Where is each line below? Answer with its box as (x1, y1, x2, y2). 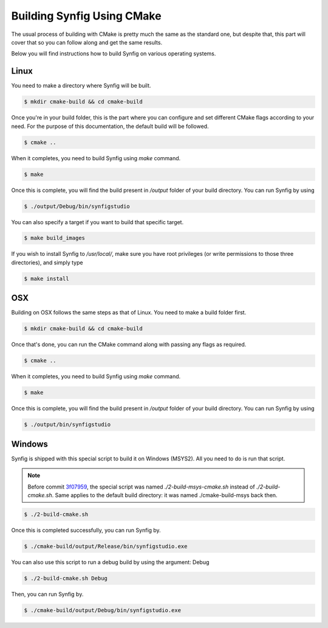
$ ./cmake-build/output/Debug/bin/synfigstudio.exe (24, 607, 182, 613)
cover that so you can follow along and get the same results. (11, 38, 163, 46)
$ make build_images (24, 235, 85, 242)
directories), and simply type (11, 259, 83, 266)
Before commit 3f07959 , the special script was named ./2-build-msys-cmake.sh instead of (27, 483, 255, 490)
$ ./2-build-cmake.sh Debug (24, 574, 108, 582)
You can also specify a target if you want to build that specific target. (11, 218, 184, 225)
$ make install (24, 275, 69, 282)
